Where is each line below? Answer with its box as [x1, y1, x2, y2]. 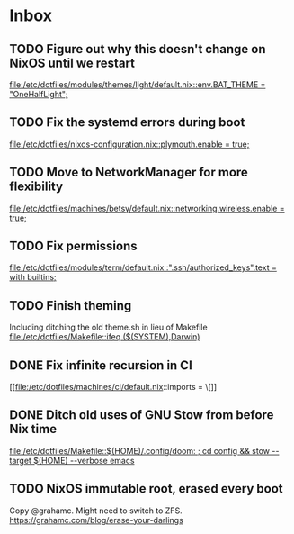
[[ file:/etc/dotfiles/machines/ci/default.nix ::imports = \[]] [9, 382, 218, 393]
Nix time [9, 421, 57, 437]
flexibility [9, 179, 64, 195]
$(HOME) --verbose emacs [32, 455, 135, 466]
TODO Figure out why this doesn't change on [9, 41, 266, 57]
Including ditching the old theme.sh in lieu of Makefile [9, 321, 209, 333]
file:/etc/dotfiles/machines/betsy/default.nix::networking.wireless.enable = [9, 203, 285, 213]
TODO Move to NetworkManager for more [9, 165, 249, 180]
